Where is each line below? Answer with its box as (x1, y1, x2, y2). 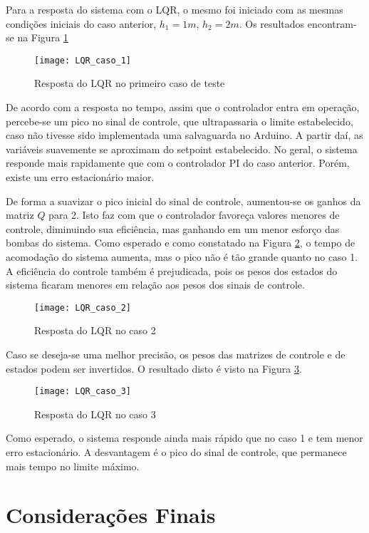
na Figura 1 (17, 30, 68, 45)
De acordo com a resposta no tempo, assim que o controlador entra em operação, (6, 100, 360, 115)
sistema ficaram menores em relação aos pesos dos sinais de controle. (6, 277, 305, 292)
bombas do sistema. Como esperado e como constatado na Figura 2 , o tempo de (6, 235, 355, 250)
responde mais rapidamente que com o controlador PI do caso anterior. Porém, (6, 155, 350, 170)
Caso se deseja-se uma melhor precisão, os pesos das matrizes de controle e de (6, 347, 345, 361)
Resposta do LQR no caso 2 (34, 323, 156, 338)
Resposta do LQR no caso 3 (34, 406, 156, 421)
